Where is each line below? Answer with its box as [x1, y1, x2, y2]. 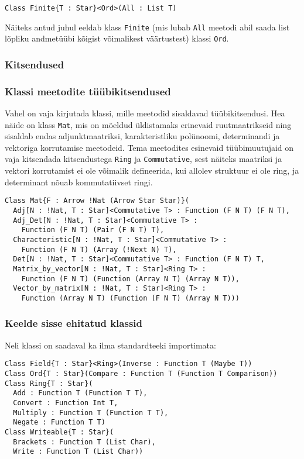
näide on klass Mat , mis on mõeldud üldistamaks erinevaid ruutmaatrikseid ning [5, 118, 292, 130]
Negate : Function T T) [13, 418, 105, 427]
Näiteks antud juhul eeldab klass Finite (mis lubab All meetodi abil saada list [5, 20, 290, 33]
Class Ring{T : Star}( [5, 379, 93, 388]
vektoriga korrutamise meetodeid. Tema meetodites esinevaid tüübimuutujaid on [5, 141, 294, 153]
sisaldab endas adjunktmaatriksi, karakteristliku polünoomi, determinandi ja [5, 130, 280, 142]
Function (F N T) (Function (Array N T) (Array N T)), [21, 274, 240, 283]
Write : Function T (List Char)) [13, 447, 144, 456]
